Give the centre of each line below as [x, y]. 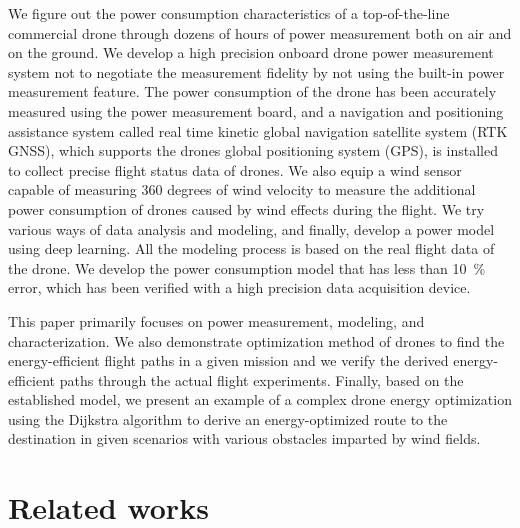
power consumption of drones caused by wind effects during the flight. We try [246, 208]
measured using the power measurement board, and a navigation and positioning [256, 110]
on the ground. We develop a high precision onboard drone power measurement [251, 52]
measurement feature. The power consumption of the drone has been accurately [252, 91]
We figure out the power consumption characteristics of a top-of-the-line [229, 13]
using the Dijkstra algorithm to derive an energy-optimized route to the [228, 418]
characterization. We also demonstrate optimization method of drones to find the [256, 340]
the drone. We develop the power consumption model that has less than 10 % [247, 267]
